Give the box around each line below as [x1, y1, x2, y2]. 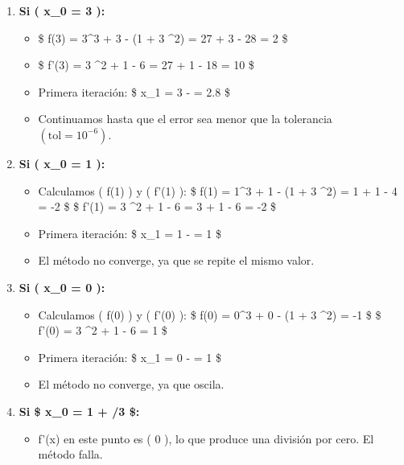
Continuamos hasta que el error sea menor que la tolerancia [38, 110, 332, 127]
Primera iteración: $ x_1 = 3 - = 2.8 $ [38, 83, 230, 100]
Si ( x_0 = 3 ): [19, 2, 105, 19]
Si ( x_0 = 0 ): [19, 278, 105, 295]
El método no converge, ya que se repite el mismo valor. [38, 252, 315, 269]
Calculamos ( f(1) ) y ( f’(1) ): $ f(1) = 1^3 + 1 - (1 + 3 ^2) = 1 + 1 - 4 [38, 182, 398, 199]
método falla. [38, 446, 103, 463]
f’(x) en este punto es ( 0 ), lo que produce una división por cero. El [38, 430, 374, 446]
